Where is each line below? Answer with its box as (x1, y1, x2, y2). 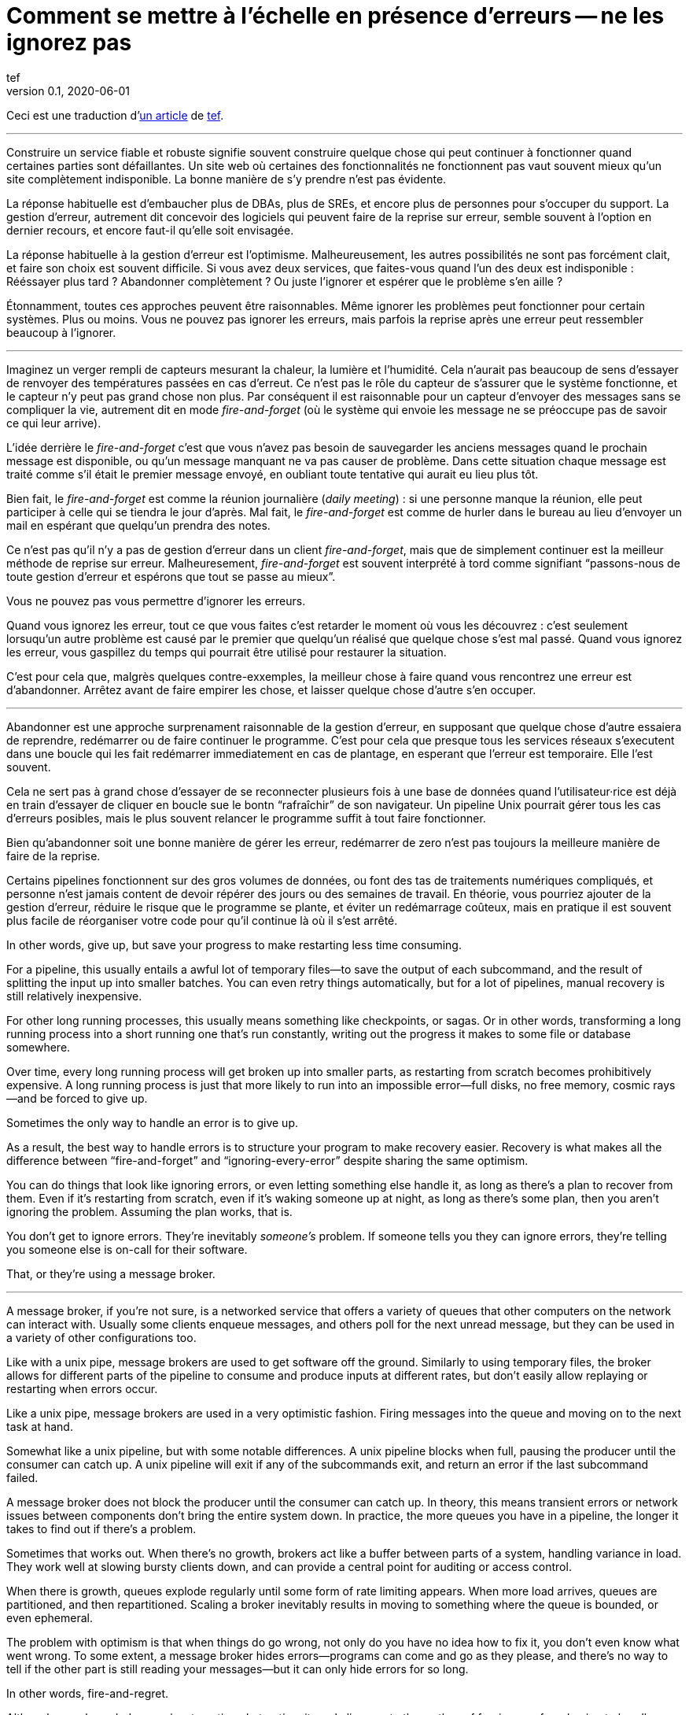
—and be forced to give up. (6, 1091, 148, 1105)
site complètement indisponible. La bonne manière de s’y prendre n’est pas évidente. (6, 172, 447, 186)
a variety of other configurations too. (6, 1330, 197, 1344)
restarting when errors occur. (6, 1381, 158, 1395)
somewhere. (6, 1040, 71, 1054)
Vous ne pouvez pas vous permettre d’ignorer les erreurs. (6, 593, 306, 608)
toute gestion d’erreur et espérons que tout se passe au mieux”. (6, 569, 336, 583)
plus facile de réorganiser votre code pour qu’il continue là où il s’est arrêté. (6, 913, 398, 927)
